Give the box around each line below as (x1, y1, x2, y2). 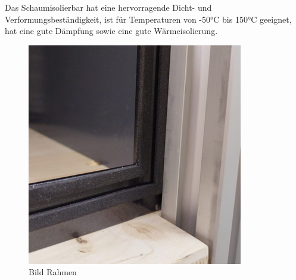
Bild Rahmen (29, 266, 77, 278)
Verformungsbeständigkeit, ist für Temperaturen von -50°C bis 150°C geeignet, (5, 13, 292, 25)
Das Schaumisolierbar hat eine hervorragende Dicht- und (5, 1, 212, 13)
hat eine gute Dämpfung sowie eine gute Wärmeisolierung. (5, 24, 218, 37)
